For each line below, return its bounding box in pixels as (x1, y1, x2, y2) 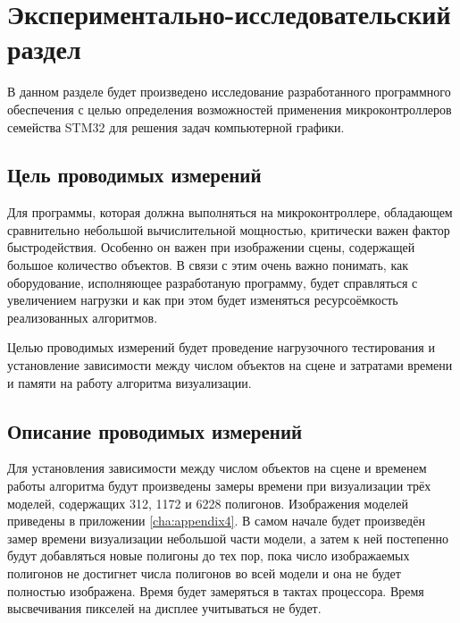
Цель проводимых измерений (7, 161, 262, 189)
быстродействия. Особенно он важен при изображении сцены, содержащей (7, 238, 415, 257)
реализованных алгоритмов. (7, 307, 158, 326)
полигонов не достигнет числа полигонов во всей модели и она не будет (7, 564, 401, 582)
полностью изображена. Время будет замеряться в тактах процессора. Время (7, 581, 424, 600)
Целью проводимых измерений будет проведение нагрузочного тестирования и (7, 338, 435, 357)
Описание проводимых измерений (7, 417, 303, 444)
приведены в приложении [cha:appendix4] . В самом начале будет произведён (7, 511, 425, 530)
